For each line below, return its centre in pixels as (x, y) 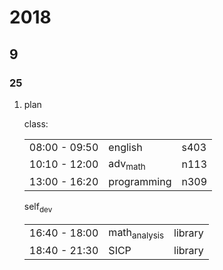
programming (140, 182)
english (125, 147)
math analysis (136, 233)
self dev (38, 208)
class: (36, 123)
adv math (127, 164)
